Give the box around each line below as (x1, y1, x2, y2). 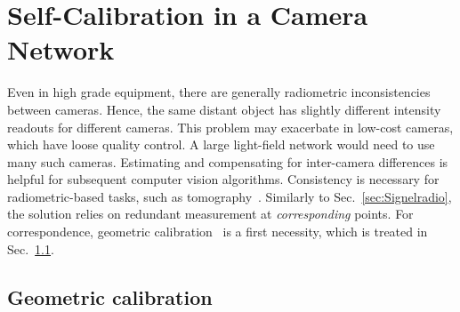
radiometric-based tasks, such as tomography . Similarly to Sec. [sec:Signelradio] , (7, 187, 452, 205)
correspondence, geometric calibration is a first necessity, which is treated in (7, 222, 428, 241)
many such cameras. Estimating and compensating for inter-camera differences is (7, 152, 448, 171)
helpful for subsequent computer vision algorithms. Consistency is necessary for (7, 170, 440, 188)
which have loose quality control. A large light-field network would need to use (7, 135, 435, 154)
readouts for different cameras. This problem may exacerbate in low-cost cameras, (7, 117, 454, 136)
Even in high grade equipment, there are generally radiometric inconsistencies (7, 83, 431, 101)
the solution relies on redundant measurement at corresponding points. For (7, 204, 414, 223)
